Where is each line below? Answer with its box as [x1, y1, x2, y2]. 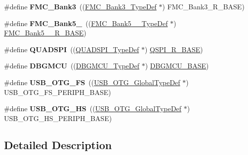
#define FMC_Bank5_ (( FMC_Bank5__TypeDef [4, 18, 168, 28]
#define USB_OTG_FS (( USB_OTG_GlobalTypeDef [4, 77, 180, 87]
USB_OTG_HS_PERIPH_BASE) [4, 113, 112, 123]
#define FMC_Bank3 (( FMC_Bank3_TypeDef [4, 1, 157, 11]
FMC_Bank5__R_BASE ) [4, 28, 86, 38]
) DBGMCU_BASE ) [145, 61, 209, 71]
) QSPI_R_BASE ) [144, 44, 203, 54]
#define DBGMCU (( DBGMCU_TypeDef [4, 61, 140, 71]
